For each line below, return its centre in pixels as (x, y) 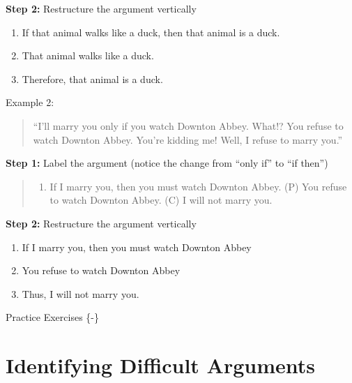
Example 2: (30, 102)
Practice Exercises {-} (52, 317)
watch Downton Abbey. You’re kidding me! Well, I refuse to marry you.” (188, 139)
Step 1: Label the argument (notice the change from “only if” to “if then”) (167, 163)
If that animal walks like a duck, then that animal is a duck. (151, 32)
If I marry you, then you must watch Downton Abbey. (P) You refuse (198, 186)
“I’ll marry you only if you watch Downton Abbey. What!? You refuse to (188, 125)
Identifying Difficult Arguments (160, 365)
